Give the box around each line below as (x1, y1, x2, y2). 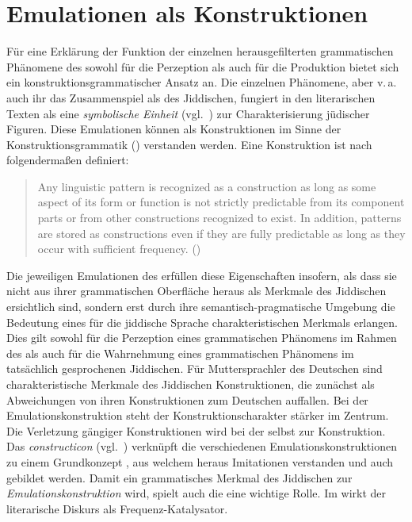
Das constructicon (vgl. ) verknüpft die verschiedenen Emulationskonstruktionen (6, 438, 397, 455)
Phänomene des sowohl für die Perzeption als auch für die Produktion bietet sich (6, 58, 399, 75)
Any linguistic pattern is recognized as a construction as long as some (37, 178, 376, 194)
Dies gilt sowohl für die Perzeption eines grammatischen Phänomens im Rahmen (6, 329, 397, 346)
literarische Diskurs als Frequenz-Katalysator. (6, 500, 228, 516)
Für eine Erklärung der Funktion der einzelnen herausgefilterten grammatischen (6, 43, 394, 59)
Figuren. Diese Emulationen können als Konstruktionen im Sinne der (6, 121, 341, 137)
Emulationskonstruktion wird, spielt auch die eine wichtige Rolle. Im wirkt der (6, 485, 386, 501)
